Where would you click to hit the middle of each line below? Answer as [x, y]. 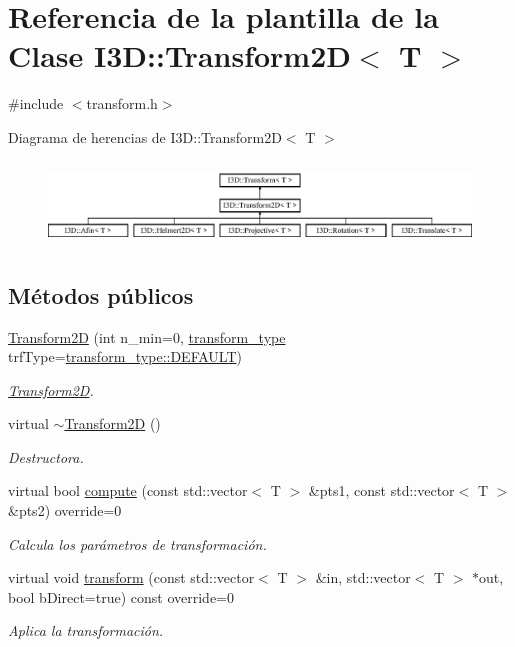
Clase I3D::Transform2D [179, 55]
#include [36, 103]
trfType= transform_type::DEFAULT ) [125, 356]
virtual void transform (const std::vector [131, 577]
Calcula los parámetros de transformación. [137, 543]
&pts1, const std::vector [381, 490]
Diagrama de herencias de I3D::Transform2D [145, 136]
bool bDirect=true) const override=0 [121, 596]
